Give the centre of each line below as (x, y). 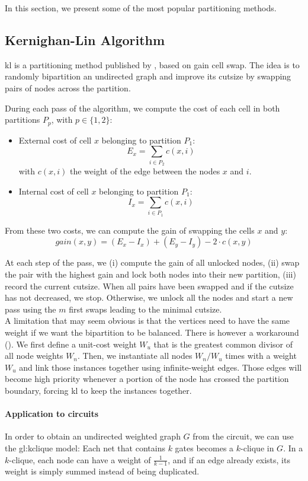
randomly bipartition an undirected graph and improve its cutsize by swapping (148, 76)
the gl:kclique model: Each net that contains (85, 447)
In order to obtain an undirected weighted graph (93, 436)
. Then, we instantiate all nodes (135, 356)
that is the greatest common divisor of (223, 344)
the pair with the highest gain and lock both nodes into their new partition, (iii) (150, 274)
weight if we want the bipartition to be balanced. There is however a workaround (152, 332)
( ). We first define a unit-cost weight (71, 344)
